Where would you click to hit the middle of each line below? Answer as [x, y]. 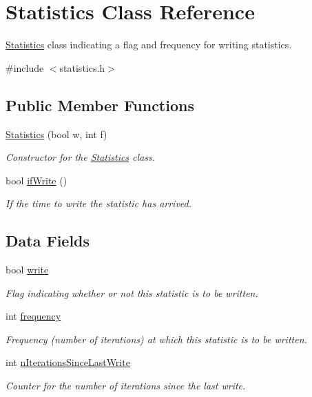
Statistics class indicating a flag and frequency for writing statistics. [149, 45]
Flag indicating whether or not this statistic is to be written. [132, 292]
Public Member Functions [100, 105]
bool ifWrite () [37, 180]
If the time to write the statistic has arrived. [99, 203]
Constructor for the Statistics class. [81, 157]
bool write [27, 270]
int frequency [33, 316]
